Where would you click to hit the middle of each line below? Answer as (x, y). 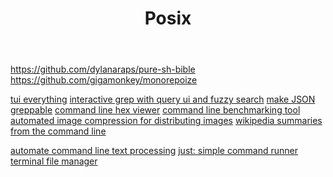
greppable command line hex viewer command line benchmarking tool (155, 110)
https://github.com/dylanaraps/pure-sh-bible (103, 69)
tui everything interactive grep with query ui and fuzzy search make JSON (163, 99)
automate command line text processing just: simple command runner (154, 151)
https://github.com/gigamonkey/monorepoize (104, 80)
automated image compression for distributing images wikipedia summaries (166, 121)
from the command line (58, 131)
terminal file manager (54, 161)
